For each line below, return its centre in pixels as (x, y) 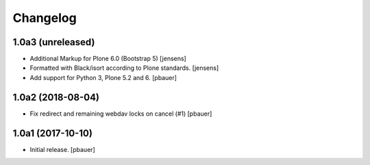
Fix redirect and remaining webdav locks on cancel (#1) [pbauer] (121, 114)
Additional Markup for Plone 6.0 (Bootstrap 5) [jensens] (108, 59)
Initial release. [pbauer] (62, 149)
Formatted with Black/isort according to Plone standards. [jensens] (124, 68)
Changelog (45, 18)
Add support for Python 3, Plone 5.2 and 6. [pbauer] (103, 77)
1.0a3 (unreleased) (54, 42)
